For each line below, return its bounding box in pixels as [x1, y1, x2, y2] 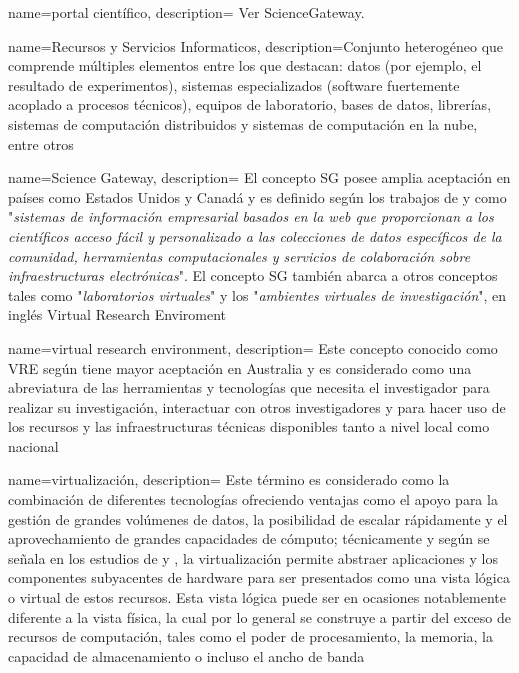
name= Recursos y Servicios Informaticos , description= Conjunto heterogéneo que [8, 35, 504, 56]
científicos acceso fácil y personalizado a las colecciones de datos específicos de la [8, 225, 502, 246]
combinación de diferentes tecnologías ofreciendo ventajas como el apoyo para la [8, 489, 498, 510]
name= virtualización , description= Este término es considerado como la [8, 469, 450, 490]
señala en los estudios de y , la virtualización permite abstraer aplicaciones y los [8, 547, 498, 568]
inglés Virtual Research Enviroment [8, 304, 227, 325]
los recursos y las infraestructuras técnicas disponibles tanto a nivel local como [8, 416, 490, 437]
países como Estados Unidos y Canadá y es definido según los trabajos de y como [8, 186, 507, 207]
